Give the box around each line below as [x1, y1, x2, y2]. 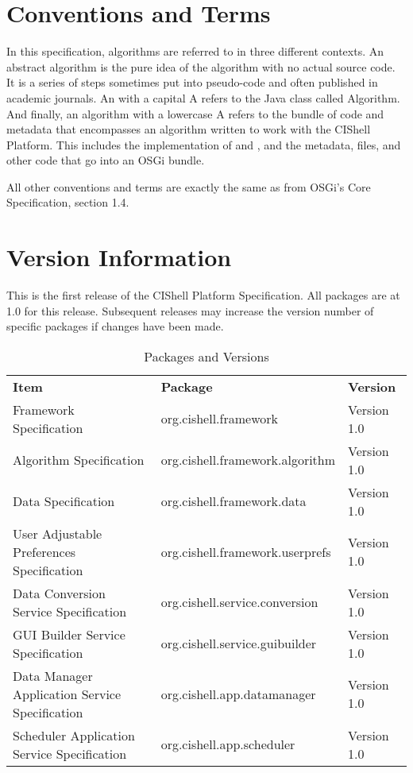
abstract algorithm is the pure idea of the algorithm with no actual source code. [6, 58, 396, 75]
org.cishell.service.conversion [160, 593, 318, 612]
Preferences [13, 542, 76, 561]
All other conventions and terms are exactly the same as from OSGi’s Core [6, 178, 371, 195]
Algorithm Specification [13, 450, 145, 470]
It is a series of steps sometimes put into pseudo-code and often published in [6, 74, 378, 91]
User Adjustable [13, 524, 102, 543]
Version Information [6, 241, 232, 273]
